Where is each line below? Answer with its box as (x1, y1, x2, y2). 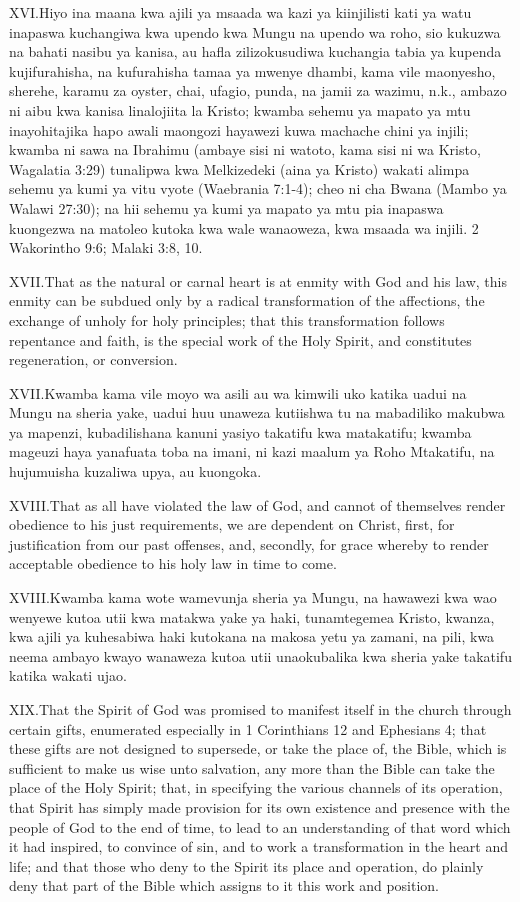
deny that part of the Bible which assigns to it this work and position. (9, 875, 440, 896)
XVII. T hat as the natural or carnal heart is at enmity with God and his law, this (9, 270, 507, 291)
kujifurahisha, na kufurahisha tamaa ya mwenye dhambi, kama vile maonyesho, (9, 60, 496, 81)
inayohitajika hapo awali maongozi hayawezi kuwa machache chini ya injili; (9, 119, 469, 140)
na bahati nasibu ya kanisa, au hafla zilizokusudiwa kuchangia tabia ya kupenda (9, 41, 502, 62)
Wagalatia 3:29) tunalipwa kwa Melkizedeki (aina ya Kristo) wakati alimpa (9, 158, 470, 179)
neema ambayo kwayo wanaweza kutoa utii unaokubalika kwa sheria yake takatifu (9, 645, 512, 666)
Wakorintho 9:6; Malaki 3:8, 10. (9, 237, 203, 258)
